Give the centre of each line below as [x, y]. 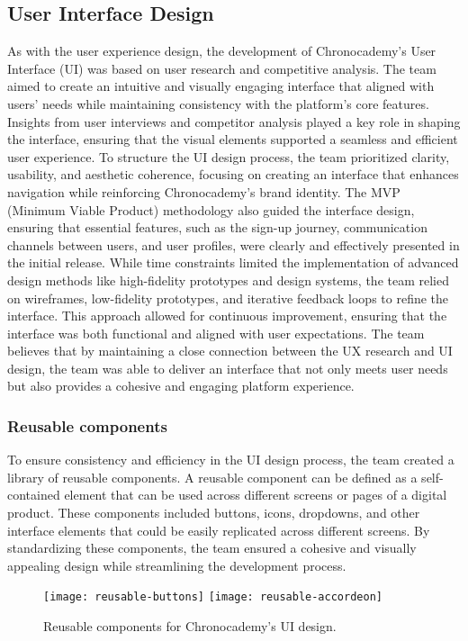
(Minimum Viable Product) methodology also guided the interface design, [211, 209]
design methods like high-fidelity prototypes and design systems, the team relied [228, 280]
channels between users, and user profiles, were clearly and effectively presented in [234, 244]
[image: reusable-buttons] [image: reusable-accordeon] [213, 597]
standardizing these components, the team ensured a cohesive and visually [212, 548]
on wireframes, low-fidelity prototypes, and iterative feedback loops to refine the [228, 298]
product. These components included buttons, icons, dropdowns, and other [214, 513]
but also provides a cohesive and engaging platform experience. [181, 386]
